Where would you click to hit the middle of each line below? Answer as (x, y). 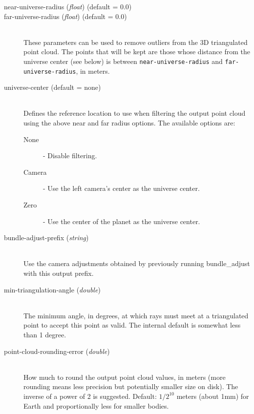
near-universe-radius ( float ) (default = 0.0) (68, 6)
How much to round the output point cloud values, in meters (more (125, 377)
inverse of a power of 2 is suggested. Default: (90, 396)
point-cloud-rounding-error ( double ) (57, 351)
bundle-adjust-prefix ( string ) (46, 238)
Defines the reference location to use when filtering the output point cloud (135, 113)
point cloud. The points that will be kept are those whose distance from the (137, 52)
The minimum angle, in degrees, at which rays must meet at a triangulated (136, 315)
